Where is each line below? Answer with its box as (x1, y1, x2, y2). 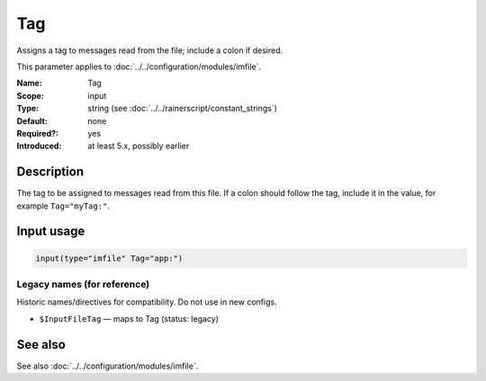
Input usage (16, 224, 85, 239)
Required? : (16, 128, 58, 138)
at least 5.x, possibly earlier (87, 140, 190, 152)
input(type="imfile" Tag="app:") (35, 253, 184, 263)
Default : (16, 115, 49, 126)
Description (16, 164, 85, 180)
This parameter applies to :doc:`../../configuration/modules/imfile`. (16, 61, 261, 72)
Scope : (16, 90, 44, 101)
